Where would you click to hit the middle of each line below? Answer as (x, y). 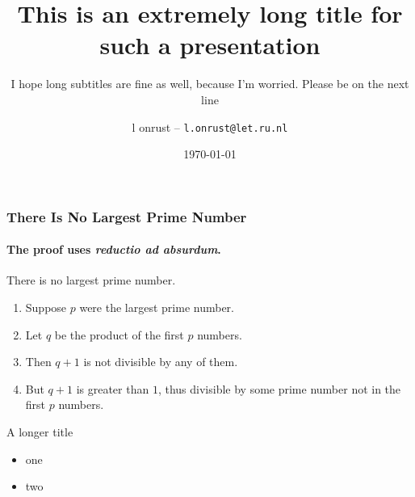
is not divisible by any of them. (161, 362)
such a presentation (210, 45)
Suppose (46, 307)
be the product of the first (119, 334)
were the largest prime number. (157, 307)
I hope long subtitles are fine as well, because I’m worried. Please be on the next (210, 84)
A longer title (40, 432)
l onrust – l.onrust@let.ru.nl (210, 126)
